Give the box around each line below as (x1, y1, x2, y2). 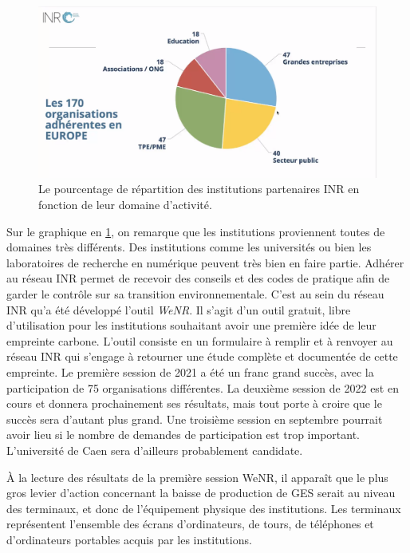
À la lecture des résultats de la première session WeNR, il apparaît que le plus (6, 468, 388, 485)
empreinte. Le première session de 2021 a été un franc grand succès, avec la (6, 364, 374, 381)
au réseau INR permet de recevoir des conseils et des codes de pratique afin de (6, 270, 390, 286)
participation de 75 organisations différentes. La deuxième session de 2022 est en (6, 379, 399, 396)
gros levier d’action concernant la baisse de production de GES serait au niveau (6, 484, 396, 501)
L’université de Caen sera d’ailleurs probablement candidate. (6, 441, 303, 458)
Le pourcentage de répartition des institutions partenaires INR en (38, 180, 360, 197)
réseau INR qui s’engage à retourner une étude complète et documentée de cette (6, 348, 398, 365)
